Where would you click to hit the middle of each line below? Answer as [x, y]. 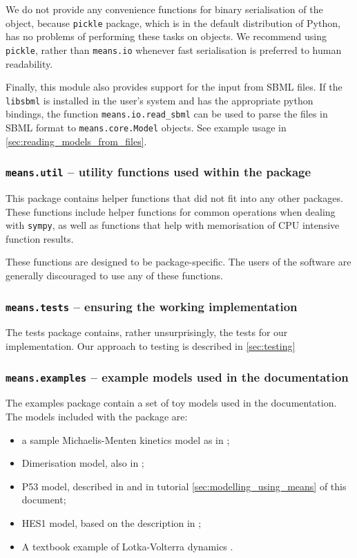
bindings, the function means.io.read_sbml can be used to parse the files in [167, 114]
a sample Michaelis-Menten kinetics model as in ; [126, 439]
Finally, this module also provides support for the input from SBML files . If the [174, 87]
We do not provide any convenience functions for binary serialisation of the [164, 9]
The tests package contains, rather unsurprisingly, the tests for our [147, 332]
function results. [40, 238]
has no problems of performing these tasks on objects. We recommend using [166, 36]
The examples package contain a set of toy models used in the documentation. [171, 403]
